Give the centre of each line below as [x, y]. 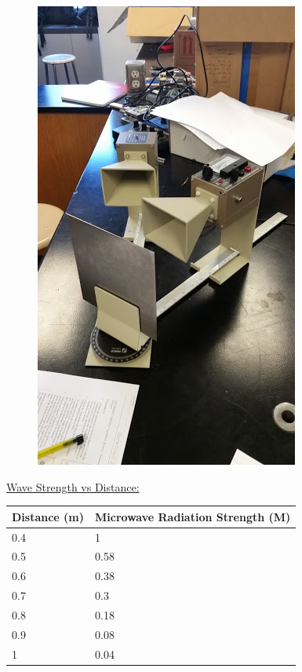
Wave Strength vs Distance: [73, 486]
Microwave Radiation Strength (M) [193, 516]
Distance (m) [48, 516]
